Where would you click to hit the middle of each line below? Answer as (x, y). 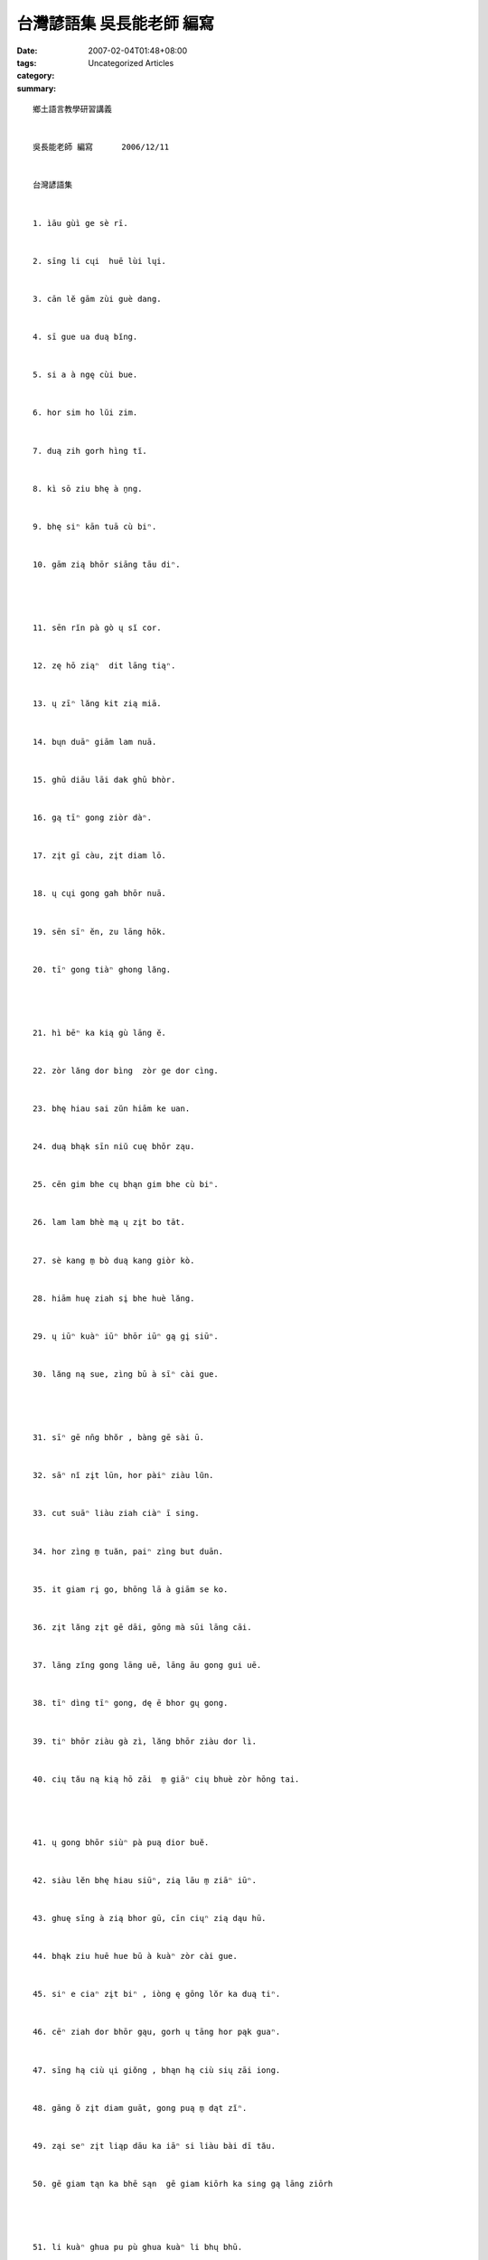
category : (36, 76)
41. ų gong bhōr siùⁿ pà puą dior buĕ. (121, 1842)
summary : (37, 88)
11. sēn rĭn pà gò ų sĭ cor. (97, 628)
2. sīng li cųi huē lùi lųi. (100, 261)
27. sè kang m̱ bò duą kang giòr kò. (114, 1260)
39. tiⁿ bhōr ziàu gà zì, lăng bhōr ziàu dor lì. (145, 1741)
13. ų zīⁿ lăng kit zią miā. (97, 704)
